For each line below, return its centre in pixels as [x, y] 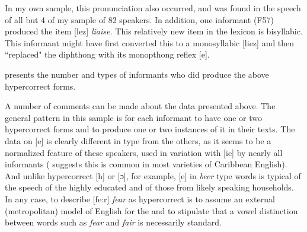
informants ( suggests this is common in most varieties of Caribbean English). [146, 164]
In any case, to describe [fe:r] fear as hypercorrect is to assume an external [140, 198]
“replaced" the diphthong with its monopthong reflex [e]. [107, 54]
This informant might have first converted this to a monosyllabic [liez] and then [150, 42]
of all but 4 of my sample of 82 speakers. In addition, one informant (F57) [139, 19]
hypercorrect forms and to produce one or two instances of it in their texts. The [150, 129]
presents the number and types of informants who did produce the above [137, 74]
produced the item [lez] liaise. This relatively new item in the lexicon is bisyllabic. [154, 31]
